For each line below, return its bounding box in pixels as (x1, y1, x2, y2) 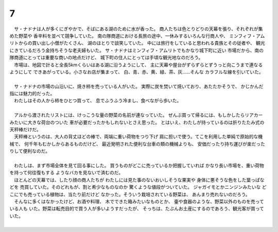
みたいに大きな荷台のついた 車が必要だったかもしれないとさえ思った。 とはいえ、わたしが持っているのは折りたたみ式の (9, 119, 265, 126)
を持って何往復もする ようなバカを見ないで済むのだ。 (9, 170, 124, 176)
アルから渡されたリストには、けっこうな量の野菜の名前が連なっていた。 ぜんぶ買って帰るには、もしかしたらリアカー (13, 112, 263, 118)
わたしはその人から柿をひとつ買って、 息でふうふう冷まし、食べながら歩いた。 (13, 98, 182, 104)
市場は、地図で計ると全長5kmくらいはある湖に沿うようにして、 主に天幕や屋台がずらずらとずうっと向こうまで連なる (13, 62, 263, 68)
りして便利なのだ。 (9, 148, 50, 154)
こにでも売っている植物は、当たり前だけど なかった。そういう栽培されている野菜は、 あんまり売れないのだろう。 (9, 191, 251, 198)
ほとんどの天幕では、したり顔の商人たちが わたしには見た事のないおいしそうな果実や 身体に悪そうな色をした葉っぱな (13, 176, 265, 183)
